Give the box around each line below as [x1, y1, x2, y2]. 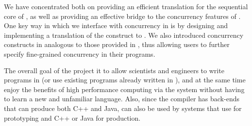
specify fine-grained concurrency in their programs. [4, 48, 155, 59]
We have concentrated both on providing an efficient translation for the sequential [4, 1, 248, 11]
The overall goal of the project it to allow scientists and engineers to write [4, 65, 224, 75]
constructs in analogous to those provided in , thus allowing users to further [4, 39, 230, 49]
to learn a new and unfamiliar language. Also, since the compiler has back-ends [4, 94, 239, 104]
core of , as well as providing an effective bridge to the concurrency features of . [4, 11, 241, 21]
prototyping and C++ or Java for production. [4, 112, 141, 123]
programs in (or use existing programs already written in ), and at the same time [4, 75, 246, 85]
